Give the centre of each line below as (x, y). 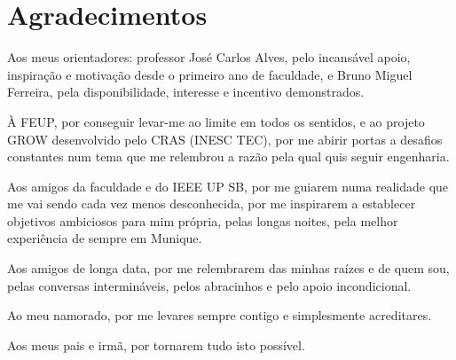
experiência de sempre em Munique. (105, 238)
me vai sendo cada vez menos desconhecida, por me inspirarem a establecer (212, 203)
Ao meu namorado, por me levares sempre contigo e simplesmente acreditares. (220, 315)
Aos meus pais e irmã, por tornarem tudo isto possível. (156, 344)
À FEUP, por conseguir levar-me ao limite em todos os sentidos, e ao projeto (216, 121)
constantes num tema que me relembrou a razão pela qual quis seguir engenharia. (228, 157)
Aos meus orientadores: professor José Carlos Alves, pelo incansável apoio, (209, 57)
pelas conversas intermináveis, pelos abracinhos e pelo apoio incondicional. (209, 285)
